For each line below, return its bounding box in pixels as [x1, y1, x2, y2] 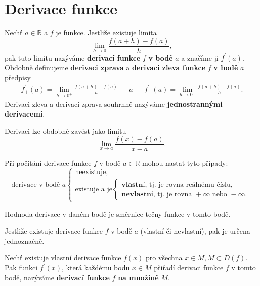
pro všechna [146, 252, 183, 263]
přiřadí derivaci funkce [154, 262, 224, 273]
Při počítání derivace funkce [5, 157, 92, 168]
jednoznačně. [5, 235, 45, 246]
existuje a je [75, 186, 112, 193]
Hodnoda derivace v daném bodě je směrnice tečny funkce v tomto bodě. [5, 208, 231, 219]
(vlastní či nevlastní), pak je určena [140, 225, 250, 236]
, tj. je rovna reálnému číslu [145, 181, 231, 188]
